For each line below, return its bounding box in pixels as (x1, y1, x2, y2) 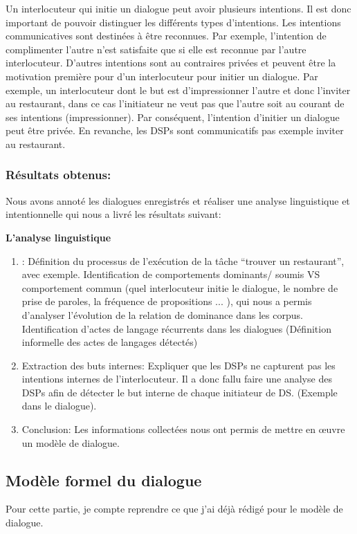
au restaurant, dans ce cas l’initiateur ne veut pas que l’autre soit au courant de (6, 96, 345, 111)
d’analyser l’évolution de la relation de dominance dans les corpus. (21, 307, 303, 322)
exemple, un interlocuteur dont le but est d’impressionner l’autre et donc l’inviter (6, 82, 351, 97)
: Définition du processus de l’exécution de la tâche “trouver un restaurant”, (21, 253, 345, 268)
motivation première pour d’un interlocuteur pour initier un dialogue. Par (6, 68, 318, 83)
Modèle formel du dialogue (6, 469, 202, 490)
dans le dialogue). (21, 398, 97, 413)
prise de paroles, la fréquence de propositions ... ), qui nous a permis (21, 294, 312, 309)
